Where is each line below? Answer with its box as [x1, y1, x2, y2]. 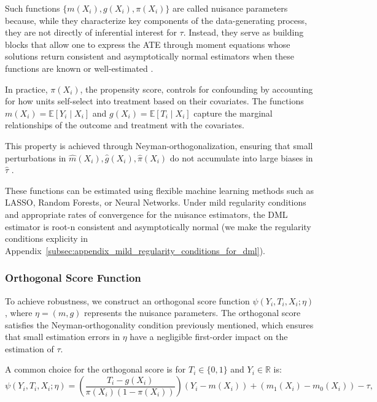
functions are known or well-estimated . [5, 61, 154, 74]
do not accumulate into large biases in [169, 151, 313, 164]
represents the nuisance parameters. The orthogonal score [84, 306, 301, 319]
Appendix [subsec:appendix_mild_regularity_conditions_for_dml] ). [5, 244, 265, 257]
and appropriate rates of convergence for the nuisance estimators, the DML [5, 207, 288, 220]
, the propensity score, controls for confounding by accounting [80, 82, 313, 95]
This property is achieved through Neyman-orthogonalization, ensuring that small [5, 139, 313, 152]
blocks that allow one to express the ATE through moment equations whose [5, 37, 290, 50]
